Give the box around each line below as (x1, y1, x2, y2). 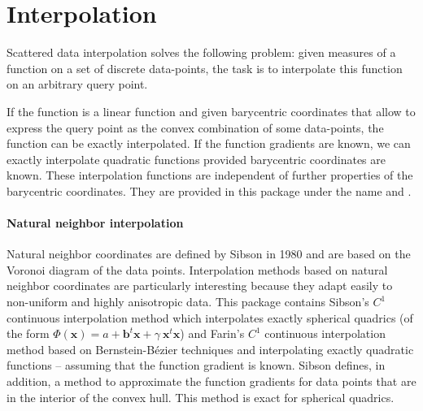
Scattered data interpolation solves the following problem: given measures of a (7, 44, 396, 61)
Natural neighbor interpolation (7, 214, 184, 231)
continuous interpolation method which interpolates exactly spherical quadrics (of (7, 309, 413, 326)
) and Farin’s (180, 325, 245, 342)
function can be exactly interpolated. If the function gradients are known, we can (7, 135, 411, 152)
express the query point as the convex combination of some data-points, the (7, 119, 384, 136)
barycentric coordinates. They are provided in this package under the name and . (7, 182, 412, 199)
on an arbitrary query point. (7, 76, 148, 93)
